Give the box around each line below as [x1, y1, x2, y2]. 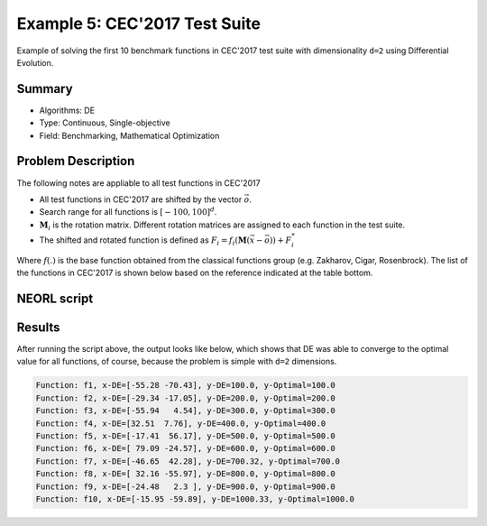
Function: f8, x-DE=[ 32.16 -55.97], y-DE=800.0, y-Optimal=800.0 [35, 469, 335, 479]
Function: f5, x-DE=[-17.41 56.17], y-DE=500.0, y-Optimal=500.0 [35, 430, 335, 441]
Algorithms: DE [39, 105, 95, 115]
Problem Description [16, 153, 135, 169]
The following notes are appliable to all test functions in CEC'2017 [16, 177, 261, 189]
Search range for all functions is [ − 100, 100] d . [39, 206, 217, 217]
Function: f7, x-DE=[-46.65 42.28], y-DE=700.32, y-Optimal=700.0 [35, 456, 341, 466]
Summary [16, 81, 73, 97]
